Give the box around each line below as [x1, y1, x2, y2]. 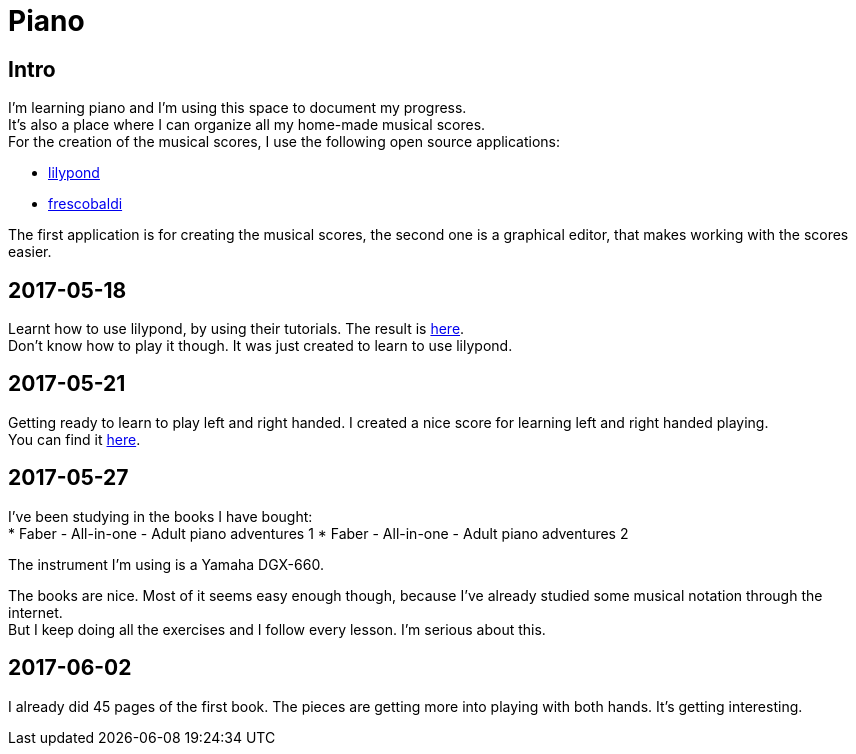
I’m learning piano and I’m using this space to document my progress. [8, 99, 467, 117]
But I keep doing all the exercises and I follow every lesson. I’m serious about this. [8, 620, 546, 638]
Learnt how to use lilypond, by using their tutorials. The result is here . [8, 320, 465, 338]
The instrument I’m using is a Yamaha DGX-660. [8, 555, 324, 573]
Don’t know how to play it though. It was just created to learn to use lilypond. [8, 337, 513, 355]
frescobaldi [48, 195, 123, 213]
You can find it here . [8, 430, 141, 448]
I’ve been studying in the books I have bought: [8, 507, 313, 525]
